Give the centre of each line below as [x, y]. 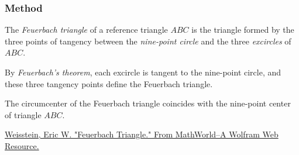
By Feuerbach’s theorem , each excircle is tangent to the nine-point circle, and [143, 72]
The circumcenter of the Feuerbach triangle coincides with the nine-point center [148, 103]
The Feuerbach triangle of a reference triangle [86, 30]
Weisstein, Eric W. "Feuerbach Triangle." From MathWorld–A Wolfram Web [142, 134]
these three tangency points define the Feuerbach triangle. [109, 83]
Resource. [22, 145]
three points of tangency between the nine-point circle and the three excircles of [148, 41]
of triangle [23, 114]
